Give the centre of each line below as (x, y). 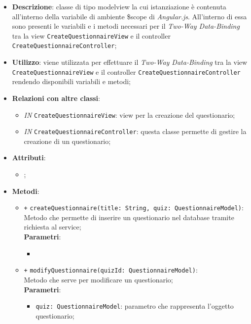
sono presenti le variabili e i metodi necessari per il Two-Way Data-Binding (126, 26)
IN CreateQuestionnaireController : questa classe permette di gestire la (135, 131)
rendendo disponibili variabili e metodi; (71, 81)
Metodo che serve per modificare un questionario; (98, 279)
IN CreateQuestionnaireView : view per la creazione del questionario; (129, 115)
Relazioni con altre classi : (56, 98)
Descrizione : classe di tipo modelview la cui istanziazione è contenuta (119, 6)
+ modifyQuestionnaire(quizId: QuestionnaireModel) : (111, 270)
